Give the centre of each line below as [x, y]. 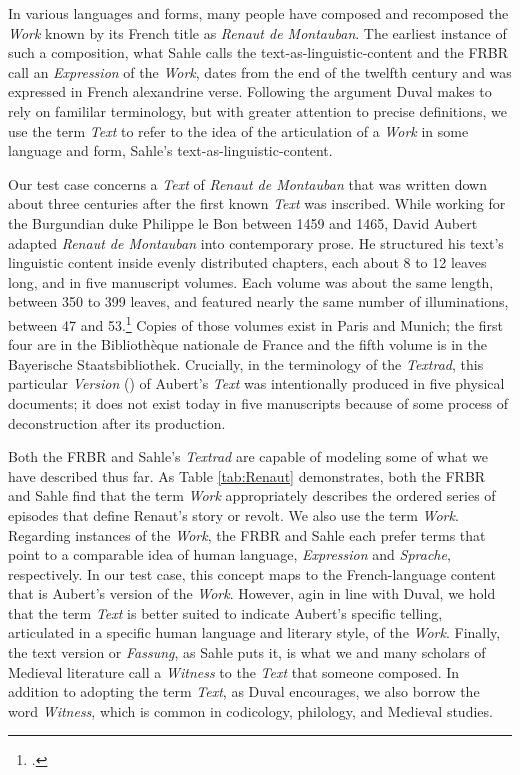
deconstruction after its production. [117, 422]
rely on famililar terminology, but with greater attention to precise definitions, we [257, 110]
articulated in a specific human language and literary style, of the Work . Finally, [254, 632]
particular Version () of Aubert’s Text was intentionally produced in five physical [256, 383]
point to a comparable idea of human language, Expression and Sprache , [229, 554]
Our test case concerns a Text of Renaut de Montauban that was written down [248, 183]
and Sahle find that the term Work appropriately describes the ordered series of [252, 495]
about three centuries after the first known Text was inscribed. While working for [257, 203]
